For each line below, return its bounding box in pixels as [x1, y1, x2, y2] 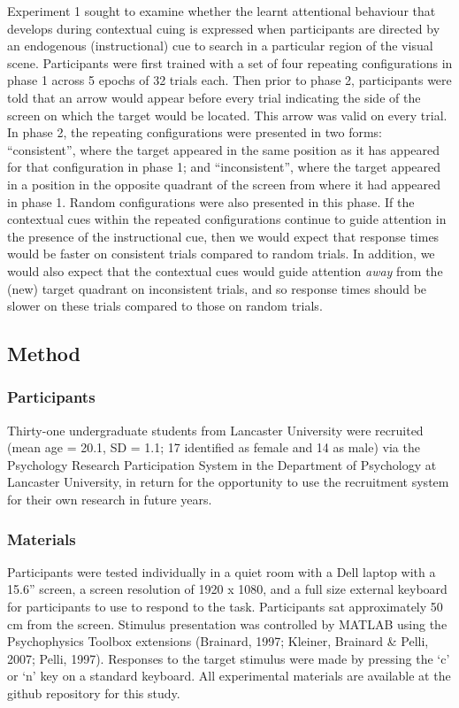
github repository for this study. [7, 684, 180, 703]
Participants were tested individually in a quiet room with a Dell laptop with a [7, 562, 436, 581]
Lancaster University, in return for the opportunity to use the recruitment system [7, 473, 449, 491]
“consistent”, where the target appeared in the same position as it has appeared [7, 140, 440, 158]
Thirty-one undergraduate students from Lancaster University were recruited [7, 420, 424, 439]
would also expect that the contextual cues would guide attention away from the [7, 261, 443, 280]
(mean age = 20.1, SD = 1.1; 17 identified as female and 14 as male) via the [7, 438, 420, 457]
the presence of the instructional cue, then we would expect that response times [7, 227, 440, 245]
